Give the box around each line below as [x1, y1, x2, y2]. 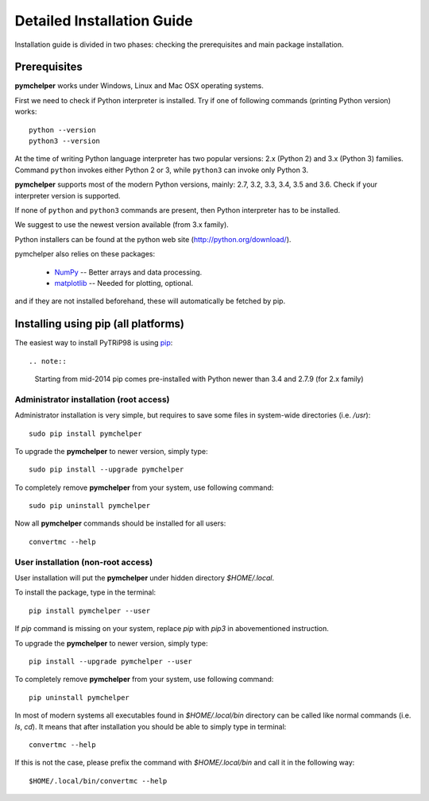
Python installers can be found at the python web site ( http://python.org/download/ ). [14, 234, 292, 244]
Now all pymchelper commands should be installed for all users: [14, 518, 226, 528]
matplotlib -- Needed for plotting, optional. [54, 278, 194, 287]
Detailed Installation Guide [14, 12, 194, 29]
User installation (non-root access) [14, 556, 153, 568]
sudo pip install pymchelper [29, 429, 142, 438]
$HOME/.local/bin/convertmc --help [29, 776, 168, 785]
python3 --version [29, 137, 101, 146]
